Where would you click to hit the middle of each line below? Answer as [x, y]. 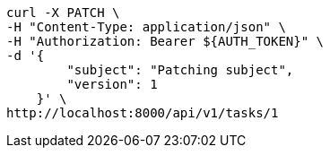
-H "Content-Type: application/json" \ [146, 27]
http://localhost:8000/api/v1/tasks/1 [143, 113]
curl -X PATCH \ [63, 13]
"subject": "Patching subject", [180, 70]
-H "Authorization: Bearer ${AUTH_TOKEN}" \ [165, 41]
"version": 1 [112, 84]
